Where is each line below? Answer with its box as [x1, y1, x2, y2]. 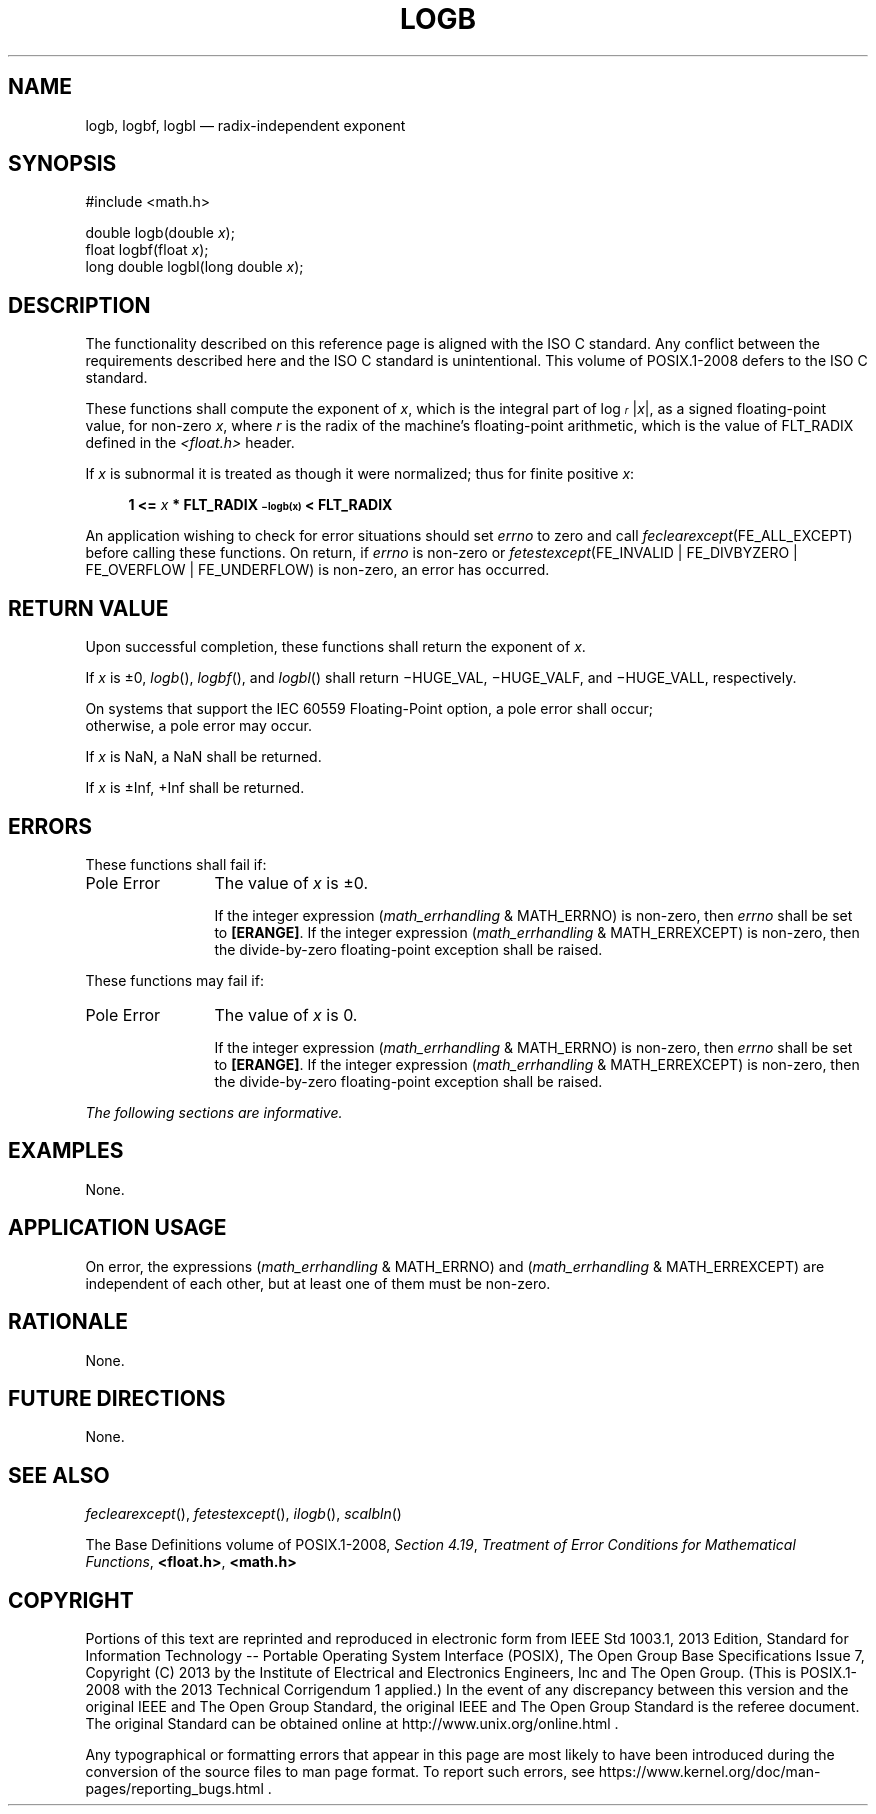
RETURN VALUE [8, 595, 169, 621]
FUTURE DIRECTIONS [8, 1385, 226, 1411]
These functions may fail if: [85, 971, 264, 989]
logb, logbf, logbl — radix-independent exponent [85, 116, 406, 134]
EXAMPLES [8, 1138, 124, 1164]
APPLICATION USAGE [8, 1215, 227, 1241]
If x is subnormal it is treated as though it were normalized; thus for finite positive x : [85, 465, 635, 483]
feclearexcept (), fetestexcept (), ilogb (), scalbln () [85, 1505, 402, 1523]
